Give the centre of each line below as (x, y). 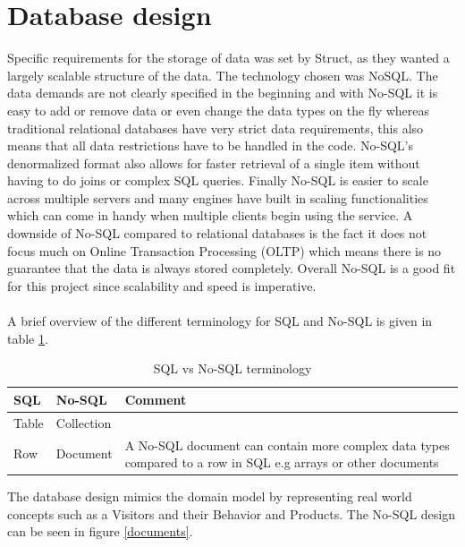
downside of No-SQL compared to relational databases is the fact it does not (217, 233)
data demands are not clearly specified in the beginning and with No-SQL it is (223, 93)
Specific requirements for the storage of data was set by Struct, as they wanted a (228, 58)
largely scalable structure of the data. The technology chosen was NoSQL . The (223, 75)
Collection (84, 422)
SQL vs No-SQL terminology (232, 368)
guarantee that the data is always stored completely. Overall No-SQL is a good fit (232, 268)
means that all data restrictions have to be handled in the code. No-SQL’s (211, 145)
